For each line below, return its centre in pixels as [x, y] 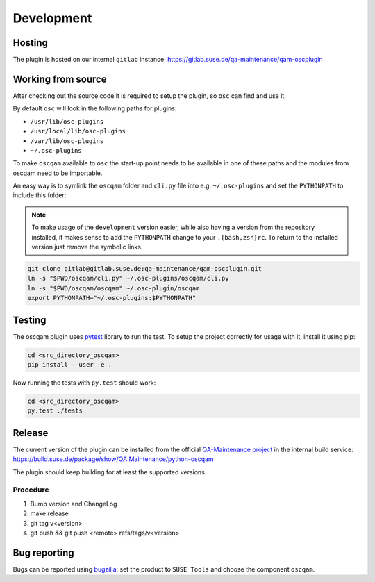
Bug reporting [43, 552]
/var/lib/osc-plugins [67, 141]
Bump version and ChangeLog [74, 504]
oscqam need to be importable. [58, 173]
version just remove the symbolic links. [87, 247]
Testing [30, 320]
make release [49, 513]
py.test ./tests [55, 411]
